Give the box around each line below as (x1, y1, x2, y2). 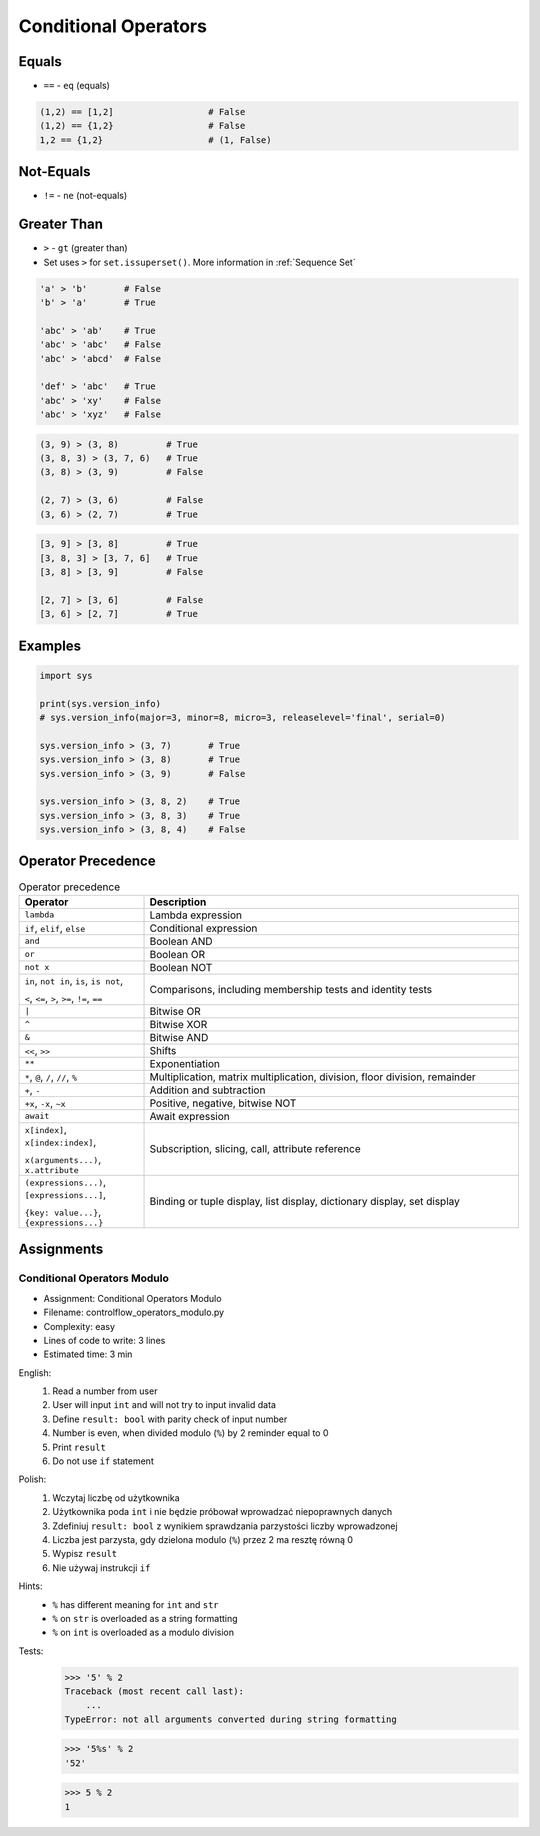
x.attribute (24, 1165, 79, 1175)
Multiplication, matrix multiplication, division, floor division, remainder (149, 1070, 477, 1084)
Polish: (18, 1473, 47, 1485)
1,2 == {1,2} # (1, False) (39, 134, 272, 145)
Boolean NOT (149, 960, 213, 974)
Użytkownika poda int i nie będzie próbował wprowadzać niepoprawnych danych (52, 1506, 393, 1518)
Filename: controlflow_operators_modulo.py (43, 1306, 225, 1319)
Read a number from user (52, 1385, 158, 1397)
